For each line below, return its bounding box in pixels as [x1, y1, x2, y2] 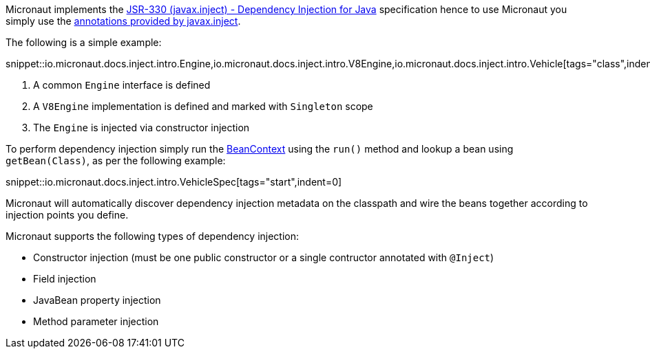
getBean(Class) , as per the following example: [6, 155, 226, 166]
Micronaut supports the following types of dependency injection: [6, 230, 300, 242]
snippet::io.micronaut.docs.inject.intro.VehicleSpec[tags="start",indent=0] [6, 176, 342, 188]
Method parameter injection [33, 316, 159, 327]
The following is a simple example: [6, 36, 162, 48]
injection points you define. [6, 209, 129, 221]
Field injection [33, 273, 96, 285]
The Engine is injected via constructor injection [33, 122, 250, 133]
